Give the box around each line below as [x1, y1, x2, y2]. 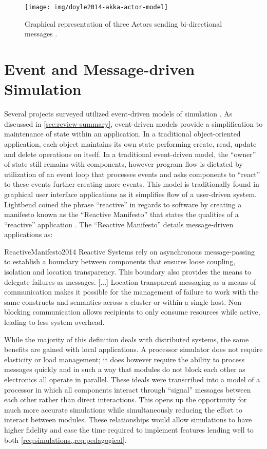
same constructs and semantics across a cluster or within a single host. [4, 296, 226, 307]
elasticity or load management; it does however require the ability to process [4, 354, 244, 364]
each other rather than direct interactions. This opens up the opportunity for [4, 394, 247, 405]
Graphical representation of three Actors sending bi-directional [25, 18, 222, 29]
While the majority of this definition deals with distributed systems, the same [4, 334, 249, 344]
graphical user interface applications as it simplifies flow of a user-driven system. [4, 188, 257, 199]
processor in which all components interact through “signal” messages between [4, 384, 251, 395]
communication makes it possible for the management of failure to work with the [4, 286, 259, 297]
